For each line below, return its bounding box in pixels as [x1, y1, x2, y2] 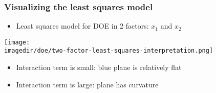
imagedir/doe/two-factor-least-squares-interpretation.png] [4, 47, 213, 55]
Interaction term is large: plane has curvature [16, 79, 159, 89]
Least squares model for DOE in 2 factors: [16, 20, 149, 31]
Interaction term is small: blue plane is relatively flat [16, 62, 182, 73]
